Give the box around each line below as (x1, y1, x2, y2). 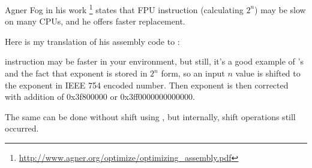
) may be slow (254, 3, 306, 16)
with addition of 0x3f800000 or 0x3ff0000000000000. (5, 90, 196, 103)
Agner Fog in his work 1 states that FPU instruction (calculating (5, 2, 244, 16)
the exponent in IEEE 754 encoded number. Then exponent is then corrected (5, 78, 289, 91)
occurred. (5, 122, 39, 135)
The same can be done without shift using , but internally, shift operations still (5, 110, 296, 123)
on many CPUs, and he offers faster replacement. (5, 15, 185, 28)
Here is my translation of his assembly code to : (5, 35, 180, 47)
